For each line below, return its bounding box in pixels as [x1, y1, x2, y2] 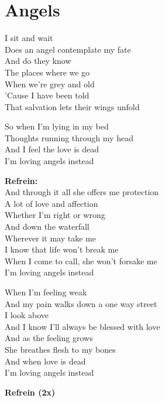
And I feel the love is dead [5, 143, 99, 155]
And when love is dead [5, 355, 86, 367]
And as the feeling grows [5, 332, 93, 344]
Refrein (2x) [5, 386, 56, 398]
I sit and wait [5, 32, 53, 44]
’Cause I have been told [5, 89, 90, 101]
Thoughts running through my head [5, 131, 133, 144]
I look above [5, 309, 49, 321]
